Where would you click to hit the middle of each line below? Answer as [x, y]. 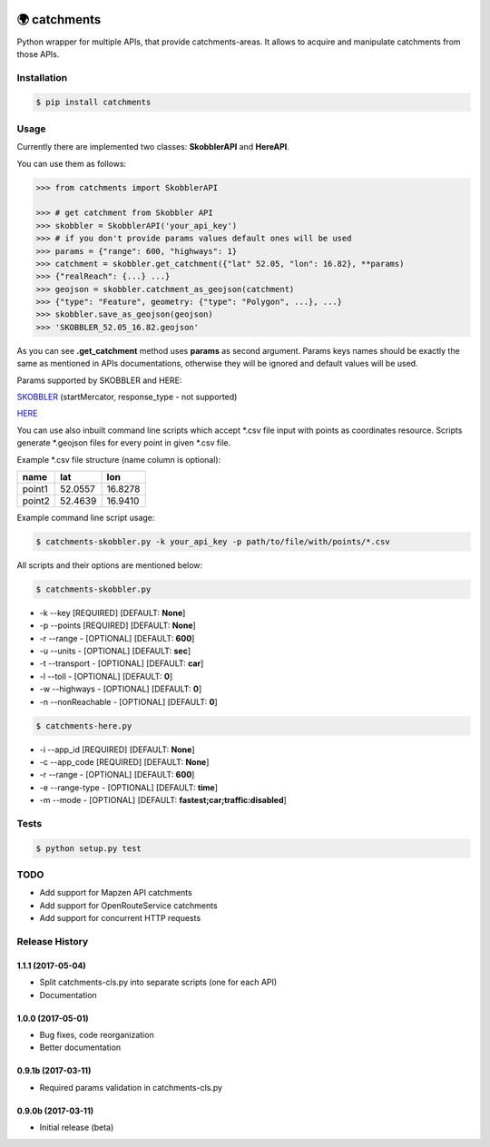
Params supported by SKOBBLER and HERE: [99, 380]
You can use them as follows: [72, 163]
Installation [42, 77]
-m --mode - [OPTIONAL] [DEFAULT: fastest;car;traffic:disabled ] [163, 800]
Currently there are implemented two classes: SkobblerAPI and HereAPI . [153, 147]
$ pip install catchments [93, 103]
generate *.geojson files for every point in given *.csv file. [124, 443]
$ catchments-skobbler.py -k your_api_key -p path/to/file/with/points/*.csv [213, 541]
